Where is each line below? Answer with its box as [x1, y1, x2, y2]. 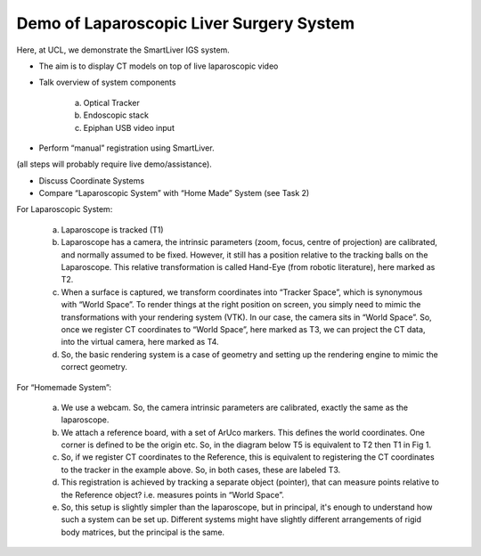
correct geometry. [61, 362, 128, 372]
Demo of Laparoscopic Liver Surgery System [16, 13, 355, 33]
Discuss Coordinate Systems [38, 175, 145, 186]
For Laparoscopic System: [16, 204, 113, 215]
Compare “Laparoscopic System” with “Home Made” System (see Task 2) [38, 188, 310, 199]
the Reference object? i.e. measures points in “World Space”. [61, 489, 285, 500]
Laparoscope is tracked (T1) [61, 224, 164, 235]
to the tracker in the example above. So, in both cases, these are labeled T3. [61, 464, 341, 475]
